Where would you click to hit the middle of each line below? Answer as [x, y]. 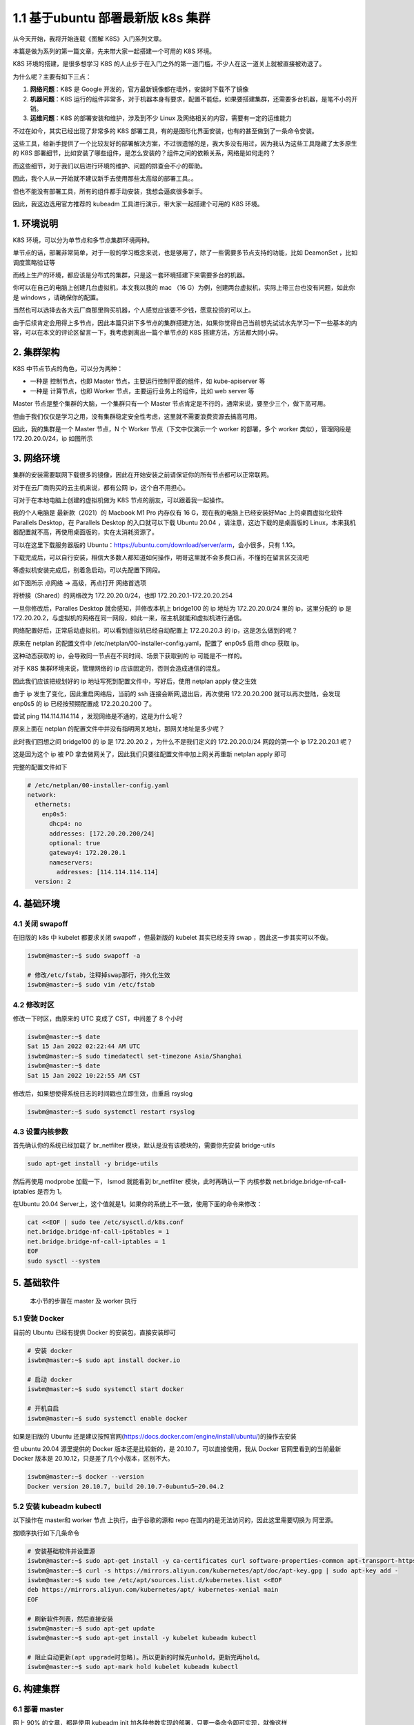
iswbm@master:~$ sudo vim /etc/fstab [91, 985]
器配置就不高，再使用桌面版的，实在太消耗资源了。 [85, 532]
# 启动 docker [50, 1379]
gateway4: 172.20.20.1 [88, 853]
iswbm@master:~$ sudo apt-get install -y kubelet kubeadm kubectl [142, 1638]
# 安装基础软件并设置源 [61, 1551]
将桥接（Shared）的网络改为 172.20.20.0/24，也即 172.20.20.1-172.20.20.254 [123, 595]
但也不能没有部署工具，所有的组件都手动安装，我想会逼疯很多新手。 [109, 191]
